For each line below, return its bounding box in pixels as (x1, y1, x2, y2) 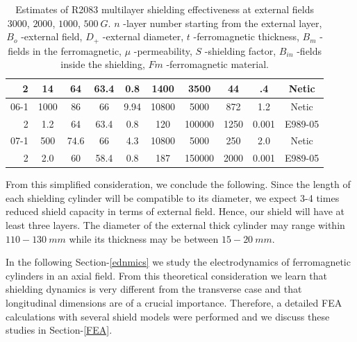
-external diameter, (102, 29, 184, 44)
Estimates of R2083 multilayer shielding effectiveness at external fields (15, 2, 315, 16)
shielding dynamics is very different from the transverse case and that (6, 282, 302, 296)
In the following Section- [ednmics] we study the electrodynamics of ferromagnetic (6, 255, 351, 269)
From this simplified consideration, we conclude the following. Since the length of (6, 177, 351, 191)
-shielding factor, (204, 43, 276, 58)
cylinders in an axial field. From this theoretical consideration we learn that (6, 268, 328, 282)
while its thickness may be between (69, 231, 219, 246)
